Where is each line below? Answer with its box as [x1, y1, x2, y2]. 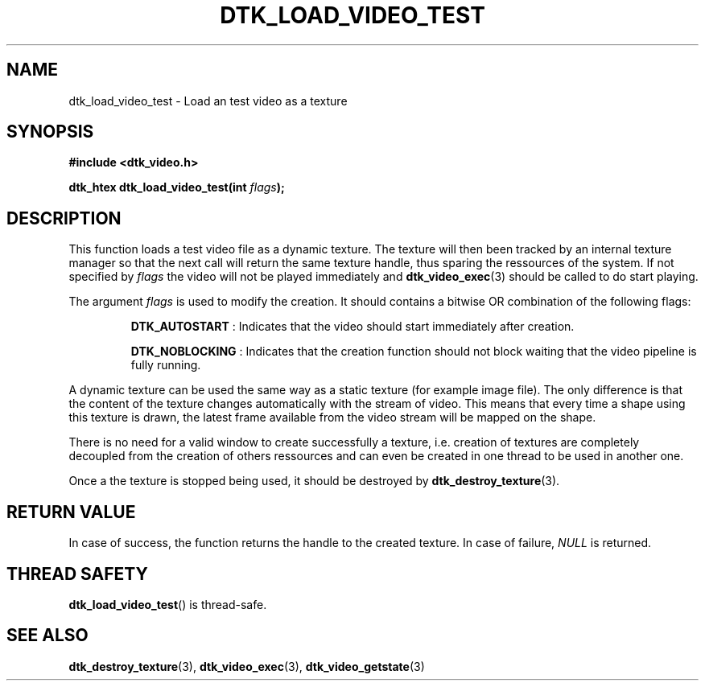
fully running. [130, 358, 201, 372]
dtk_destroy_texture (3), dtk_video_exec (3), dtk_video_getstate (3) [68, 659, 425, 673]
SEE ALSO [6, 625, 89, 646]
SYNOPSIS [6, 121, 94, 142]
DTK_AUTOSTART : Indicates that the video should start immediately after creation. [130, 319, 575, 334]
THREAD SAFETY [6, 563, 148, 584]
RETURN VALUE [6, 501, 136, 522]
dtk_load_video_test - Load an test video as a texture [68, 93, 348, 108]
